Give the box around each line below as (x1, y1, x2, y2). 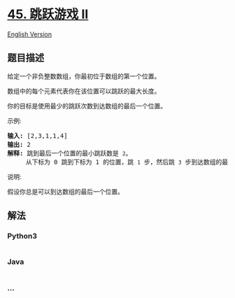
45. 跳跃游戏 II (7, 6, 89, 22)
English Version (7, 29, 52, 38)
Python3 (7, 232, 37, 241)
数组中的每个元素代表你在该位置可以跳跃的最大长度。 (7, 87, 161, 95)
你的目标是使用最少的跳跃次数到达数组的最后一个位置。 (7, 101, 166, 110)
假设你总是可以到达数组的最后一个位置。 (7, 187, 124, 196)
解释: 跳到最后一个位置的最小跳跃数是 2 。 (7, 149, 132, 157)
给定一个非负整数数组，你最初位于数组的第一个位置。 (7, 71, 161, 80)
